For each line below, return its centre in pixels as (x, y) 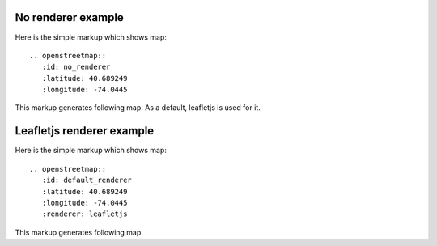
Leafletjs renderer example (85, 131)
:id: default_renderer (87, 180)
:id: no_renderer (76, 67)
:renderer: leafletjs (85, 214)
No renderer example (70, 17)
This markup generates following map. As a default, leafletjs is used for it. (138, 108)
